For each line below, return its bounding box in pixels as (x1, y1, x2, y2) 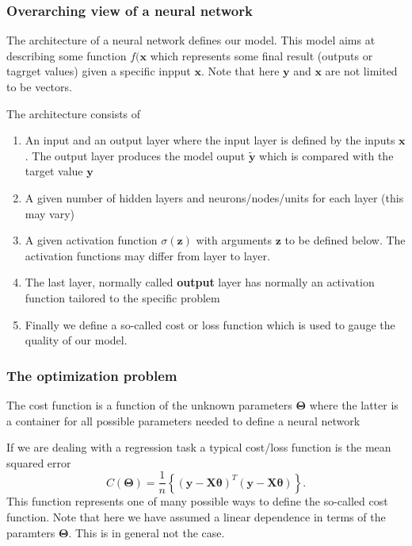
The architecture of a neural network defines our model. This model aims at (6, 32, 376, 48)
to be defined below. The (284, 232, 406, 248)
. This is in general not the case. (68, 524, 225, 540)
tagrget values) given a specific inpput (6, 63, 191, 79)
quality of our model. (25, 332, 128, 348)
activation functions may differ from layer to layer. (25, 247, 270, 263)
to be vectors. (6, 79, 72, 94)
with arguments (196, 232, 272, 248)
